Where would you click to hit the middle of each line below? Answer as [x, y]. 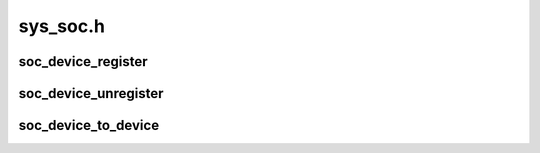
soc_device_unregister [91, 93]
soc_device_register [83, 61]
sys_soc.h [61, 26]
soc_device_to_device [89, 125]
